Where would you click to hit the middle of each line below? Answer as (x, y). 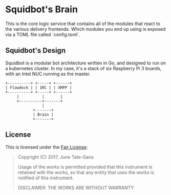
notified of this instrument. (46, 178)
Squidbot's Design (35, 50)
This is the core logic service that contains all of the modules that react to (83, 24)
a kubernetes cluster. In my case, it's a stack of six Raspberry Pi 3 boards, (83, 68)
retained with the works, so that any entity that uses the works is (86, 172)
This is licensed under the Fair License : (47, 147)
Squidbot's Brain (42, 9)
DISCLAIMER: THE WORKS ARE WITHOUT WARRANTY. (77, 187)
